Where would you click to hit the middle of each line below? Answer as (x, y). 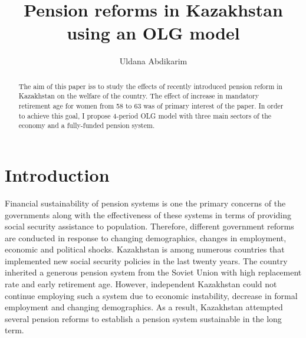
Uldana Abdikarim (153, 61)
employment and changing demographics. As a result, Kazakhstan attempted (144, 307)
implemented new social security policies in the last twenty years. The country (146, 260)
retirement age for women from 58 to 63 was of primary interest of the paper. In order (151, 106)
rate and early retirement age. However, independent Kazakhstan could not (141, 284)
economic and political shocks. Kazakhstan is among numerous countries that (145, 249)
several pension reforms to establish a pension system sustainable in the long (143, 318)
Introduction (57, 174)
